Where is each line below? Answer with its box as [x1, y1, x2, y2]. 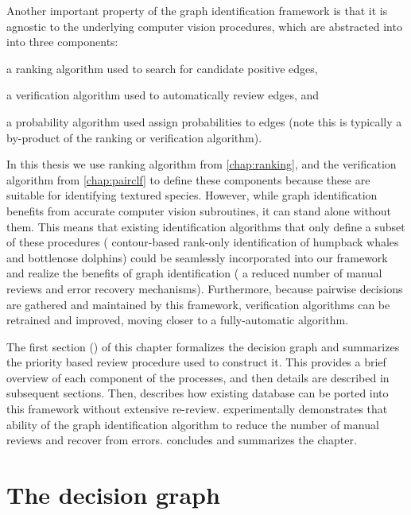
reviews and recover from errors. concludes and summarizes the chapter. [6, 432, 357, 448]
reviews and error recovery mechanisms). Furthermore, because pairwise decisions [6, 280, 403, 296]
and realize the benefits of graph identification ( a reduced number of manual [6, 265, 382, 281]
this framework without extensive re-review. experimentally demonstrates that [6, 401, 388, 417]
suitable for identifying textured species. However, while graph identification [6, 187, 378, 203]
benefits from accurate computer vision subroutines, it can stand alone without [6, 202, 391, 219]
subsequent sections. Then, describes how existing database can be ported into [6, 385, 389, 401]
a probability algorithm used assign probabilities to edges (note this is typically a [6, 113, 402, 130]
